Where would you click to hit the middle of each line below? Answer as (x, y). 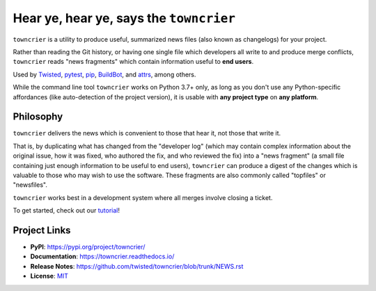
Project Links (42, 230)
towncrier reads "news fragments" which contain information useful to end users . (133, 62)
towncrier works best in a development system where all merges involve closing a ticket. (143, 197)
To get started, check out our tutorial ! (66, 210)
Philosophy (38, 117)
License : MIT (49, 276)
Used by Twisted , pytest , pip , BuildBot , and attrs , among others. (104, 74)
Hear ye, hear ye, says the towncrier (124, 18)
